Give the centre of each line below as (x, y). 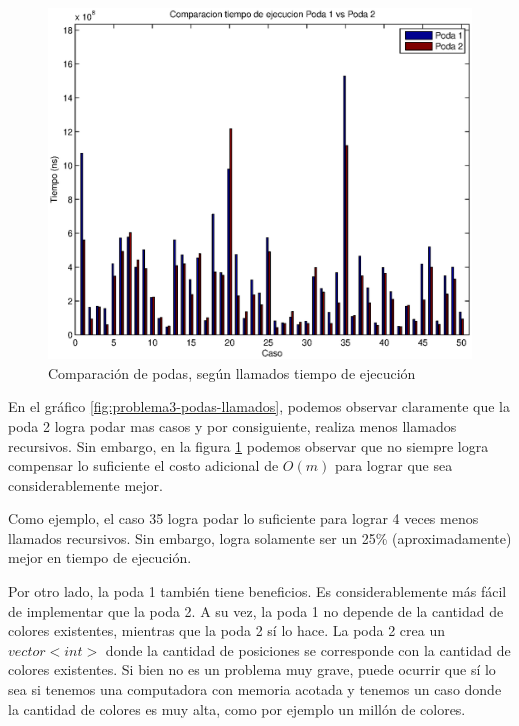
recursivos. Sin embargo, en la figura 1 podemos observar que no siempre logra (248, 445)
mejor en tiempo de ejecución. (100, 557)
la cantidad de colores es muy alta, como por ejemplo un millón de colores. (237, 708)
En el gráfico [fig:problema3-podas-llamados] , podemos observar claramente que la (259, 406)
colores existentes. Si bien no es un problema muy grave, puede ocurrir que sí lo (252, 669)
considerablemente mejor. (85, 484)
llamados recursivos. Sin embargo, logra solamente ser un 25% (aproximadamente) (260, 537)
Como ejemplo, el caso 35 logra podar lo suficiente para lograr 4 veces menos (243, 518)
